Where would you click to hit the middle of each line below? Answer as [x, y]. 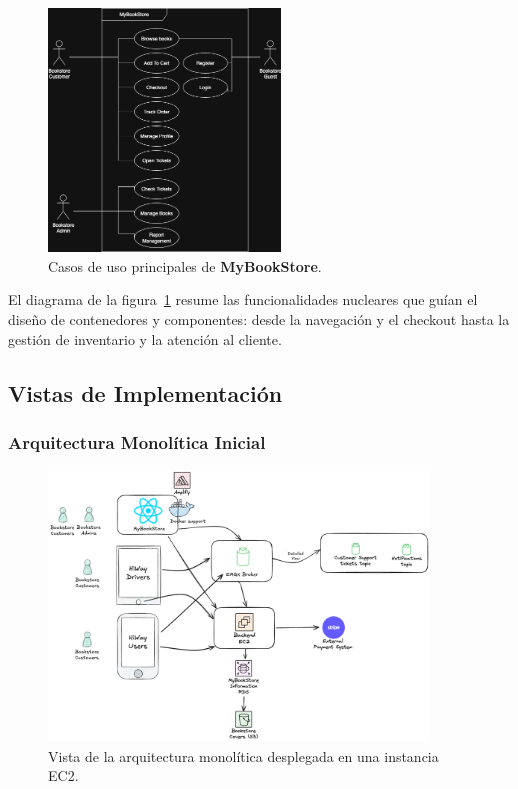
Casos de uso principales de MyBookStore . [185, 265]
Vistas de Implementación [145, 392]
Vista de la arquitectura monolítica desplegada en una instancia [243, 755]
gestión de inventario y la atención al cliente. [145, 338]
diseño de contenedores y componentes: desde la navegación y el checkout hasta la [259, 318]
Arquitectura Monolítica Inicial [137, 441]
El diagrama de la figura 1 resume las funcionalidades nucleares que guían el [243, 299]
